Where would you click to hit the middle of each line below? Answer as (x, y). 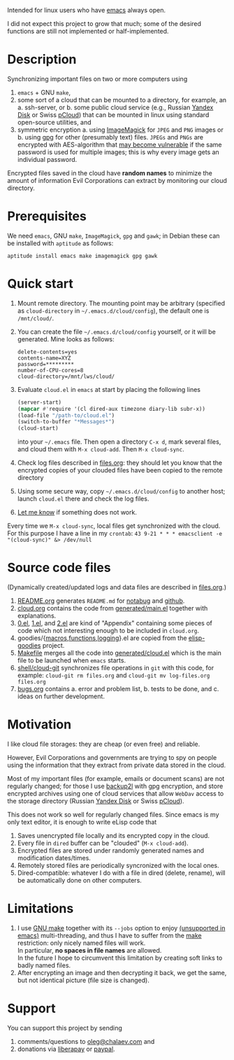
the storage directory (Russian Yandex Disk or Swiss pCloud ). (96, 801)
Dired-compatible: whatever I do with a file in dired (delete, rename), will (121, 873)
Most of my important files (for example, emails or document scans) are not (116, 779)
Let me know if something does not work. (77, 512)
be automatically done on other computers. (79, 881)
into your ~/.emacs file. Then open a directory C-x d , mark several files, (119, 442)
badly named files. (44, 965)
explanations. (37, 616)
